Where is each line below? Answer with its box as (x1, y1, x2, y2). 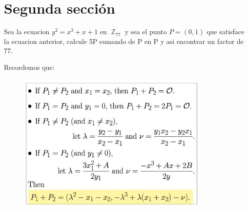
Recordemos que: (4, 62, 55, 72)
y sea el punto (124, 26, 167, 37)
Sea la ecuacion (4, 26, 50, 37)
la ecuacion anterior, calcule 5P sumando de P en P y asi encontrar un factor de (4, 36, 244, 46)
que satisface (207, 26, 245, 37)
